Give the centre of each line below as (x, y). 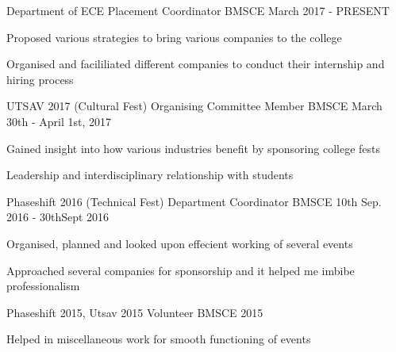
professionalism (43, 286)
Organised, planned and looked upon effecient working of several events (180, 243)
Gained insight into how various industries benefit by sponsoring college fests (194, 148)
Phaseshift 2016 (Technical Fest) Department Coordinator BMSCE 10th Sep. (194, 201)
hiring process (40, 79)
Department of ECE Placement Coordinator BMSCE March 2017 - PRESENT (198, 10)
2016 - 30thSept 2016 (58, 217)
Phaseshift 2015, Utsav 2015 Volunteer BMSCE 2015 (135, 312)
